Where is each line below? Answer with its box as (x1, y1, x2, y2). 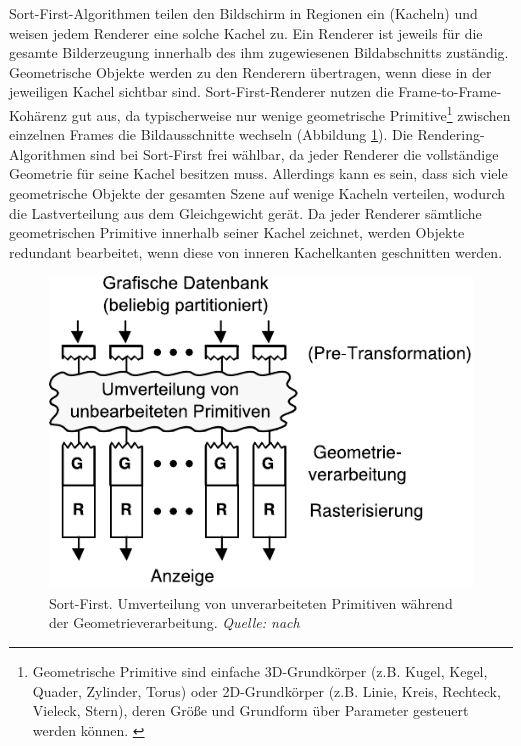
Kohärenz (9, 104, 67, 125)
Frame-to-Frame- (398, 81, 502, 102)
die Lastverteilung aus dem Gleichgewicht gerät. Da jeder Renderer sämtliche (9, 202, 482, 223)
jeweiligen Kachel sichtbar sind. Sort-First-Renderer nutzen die (9, 81, 394, 102)
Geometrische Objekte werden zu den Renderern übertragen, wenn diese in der (9, 61, 492, 82)
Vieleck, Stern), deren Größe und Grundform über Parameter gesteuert (32, 700, 469, 721)
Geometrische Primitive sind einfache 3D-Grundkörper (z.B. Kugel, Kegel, (32, 661, 488, 682)
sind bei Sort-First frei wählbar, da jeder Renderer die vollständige (90, 143, 499, 164)
